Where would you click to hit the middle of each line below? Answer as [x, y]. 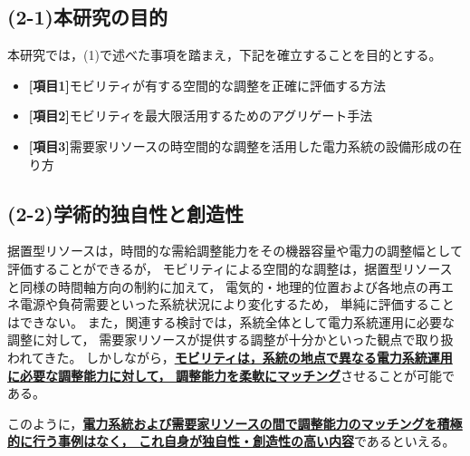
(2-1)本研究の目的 [87, 17]
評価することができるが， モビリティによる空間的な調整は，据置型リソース [230, 268]
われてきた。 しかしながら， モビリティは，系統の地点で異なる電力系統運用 [230, 357]
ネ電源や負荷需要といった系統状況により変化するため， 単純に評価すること [231, 304]
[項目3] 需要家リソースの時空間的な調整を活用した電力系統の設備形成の [239, 146]
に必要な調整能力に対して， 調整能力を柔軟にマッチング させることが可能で [231, 375]
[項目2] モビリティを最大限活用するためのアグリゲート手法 [201, 116]
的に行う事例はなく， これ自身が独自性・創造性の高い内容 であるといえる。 [231, 441]
